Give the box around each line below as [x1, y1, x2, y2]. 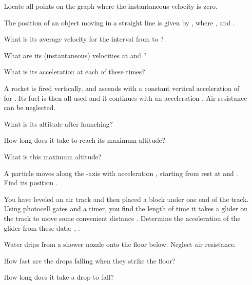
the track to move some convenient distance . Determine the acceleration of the [4, 213, 241, 223]
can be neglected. [4, 102, 56, 112]
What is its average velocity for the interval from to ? [4, 34, 164, 44]
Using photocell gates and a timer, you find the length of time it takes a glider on [4, 203, 248, 214]
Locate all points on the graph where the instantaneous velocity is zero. [4, 1, 218, 11]
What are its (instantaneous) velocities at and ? [4, 50, 147, 60]
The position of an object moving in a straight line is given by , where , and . [4, 17, 235, 27]
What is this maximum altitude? [4, 151, 102, 161]
